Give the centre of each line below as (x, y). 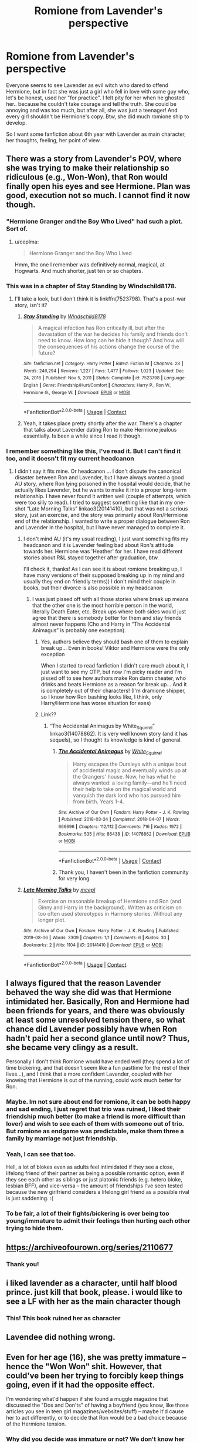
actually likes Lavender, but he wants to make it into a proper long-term (101, 490)
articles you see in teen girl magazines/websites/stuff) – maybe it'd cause (95, 1411)
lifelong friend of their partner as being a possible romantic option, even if (95, 1173)
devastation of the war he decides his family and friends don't (113, 334)
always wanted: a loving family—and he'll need (130, 783)
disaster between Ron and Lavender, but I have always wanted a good (99, 478)
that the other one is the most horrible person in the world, (103, 605)
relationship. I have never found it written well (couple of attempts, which (103, 496)
